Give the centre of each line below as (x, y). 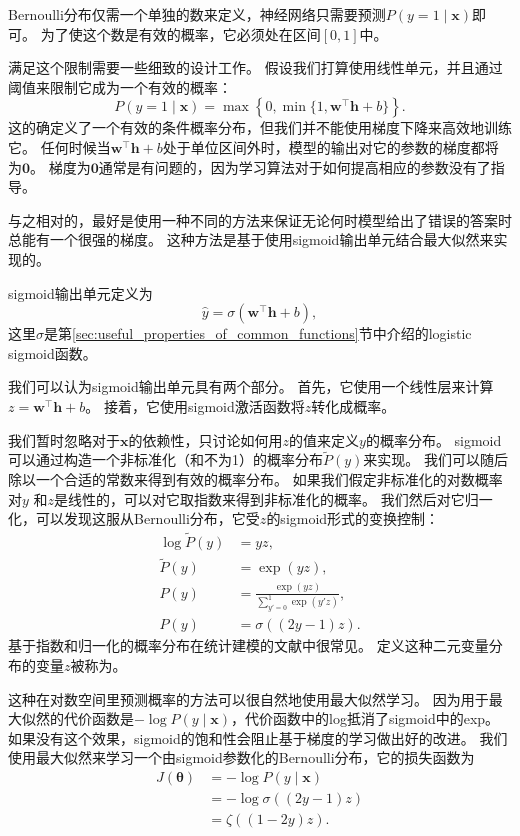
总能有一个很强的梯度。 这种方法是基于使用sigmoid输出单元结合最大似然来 (251, 239)
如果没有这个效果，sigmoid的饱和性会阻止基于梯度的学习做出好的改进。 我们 (258, 737)
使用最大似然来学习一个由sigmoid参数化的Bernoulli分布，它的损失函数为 (241, 757)
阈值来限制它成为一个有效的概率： (120, 86)
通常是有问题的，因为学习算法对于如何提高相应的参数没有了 (294, 166)
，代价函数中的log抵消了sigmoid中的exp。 (365, 718)
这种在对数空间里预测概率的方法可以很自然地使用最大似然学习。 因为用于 (248, 698)
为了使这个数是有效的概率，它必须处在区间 (180, 33)
